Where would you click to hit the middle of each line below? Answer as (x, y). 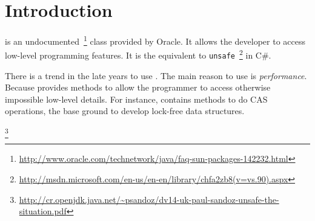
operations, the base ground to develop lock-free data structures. (125, 111)
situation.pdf (43, 211)
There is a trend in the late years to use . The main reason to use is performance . (156, 75)
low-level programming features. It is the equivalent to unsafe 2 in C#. (138, 54)
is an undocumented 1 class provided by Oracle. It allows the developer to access (155, 40)
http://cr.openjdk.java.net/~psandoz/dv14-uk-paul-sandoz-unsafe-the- (149, 199)
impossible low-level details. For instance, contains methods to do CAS (136, 99)
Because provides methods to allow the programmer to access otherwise (138, 87)
